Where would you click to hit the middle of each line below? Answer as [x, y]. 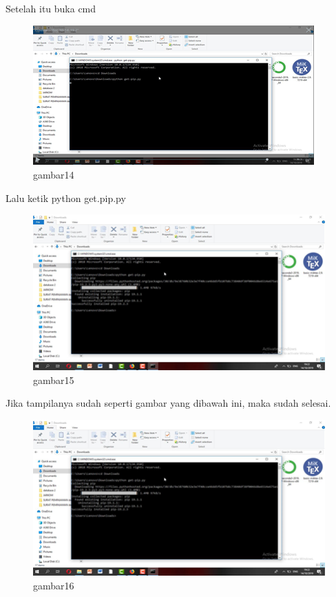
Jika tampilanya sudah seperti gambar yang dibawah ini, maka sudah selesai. [168, 403]
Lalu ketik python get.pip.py [66, 198]
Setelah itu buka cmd [51, 8]
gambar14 [54, 175]
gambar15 [54, 380]
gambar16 [54, 585]
